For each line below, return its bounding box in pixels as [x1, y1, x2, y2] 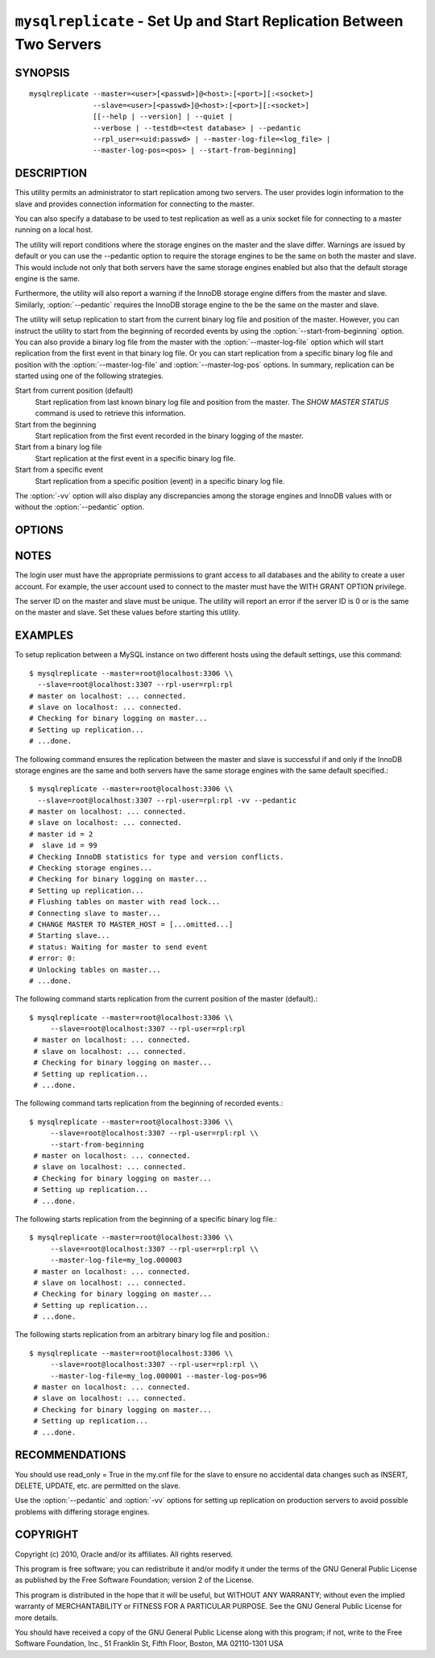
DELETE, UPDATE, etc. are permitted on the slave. [14, 1481, 181, 1490]
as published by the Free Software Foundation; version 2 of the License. [14, 1575, 254, 1585]
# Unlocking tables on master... [29, 964, 161, 974]
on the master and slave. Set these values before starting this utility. [14, 607, 241, 617]
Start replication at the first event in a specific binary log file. [35, 453, 236, 463]
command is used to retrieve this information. [35, 408, 186, 419]
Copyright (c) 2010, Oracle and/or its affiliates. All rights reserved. [14, 1549, 234, 1559]
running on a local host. [14, 225, 93, 235]
